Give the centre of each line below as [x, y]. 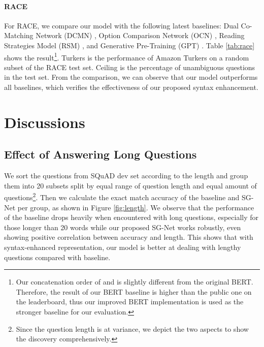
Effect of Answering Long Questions [101, 154]
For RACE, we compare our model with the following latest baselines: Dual [121, 25]
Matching [19, 35]
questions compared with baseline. [57, 257]
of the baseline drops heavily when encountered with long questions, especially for [131, 217]
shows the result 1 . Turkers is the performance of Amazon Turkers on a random [127, 56]
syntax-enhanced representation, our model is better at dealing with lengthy [123, 247]
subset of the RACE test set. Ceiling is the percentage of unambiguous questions [130, 67]
